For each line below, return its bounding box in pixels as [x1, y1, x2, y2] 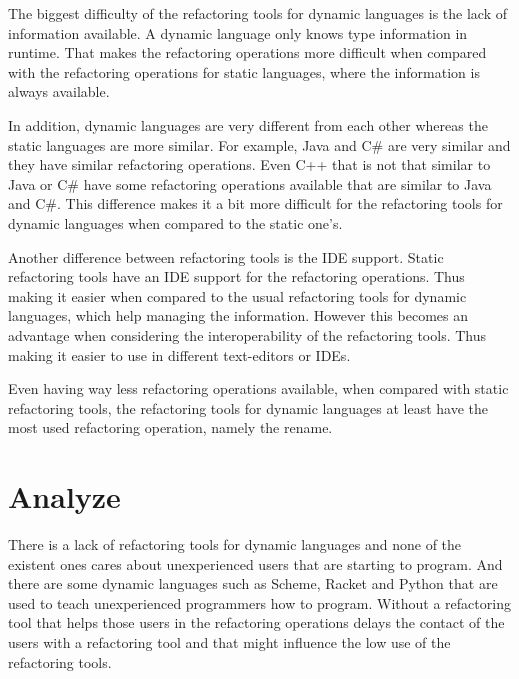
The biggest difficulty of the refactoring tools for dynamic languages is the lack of [8, 3, 507, 23]
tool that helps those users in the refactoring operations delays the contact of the [8, 612, 505, 633]
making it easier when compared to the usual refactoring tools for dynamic [8, 285, 467, 306]
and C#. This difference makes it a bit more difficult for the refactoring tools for [8, 193, 503, 214]
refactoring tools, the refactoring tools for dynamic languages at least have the [8, 397, 489, 418]
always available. [8, 81, 110, 102]
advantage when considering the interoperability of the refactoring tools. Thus [8, 324, 487, 345]
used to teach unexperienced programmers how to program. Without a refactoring [8, 592, 511, 613]
